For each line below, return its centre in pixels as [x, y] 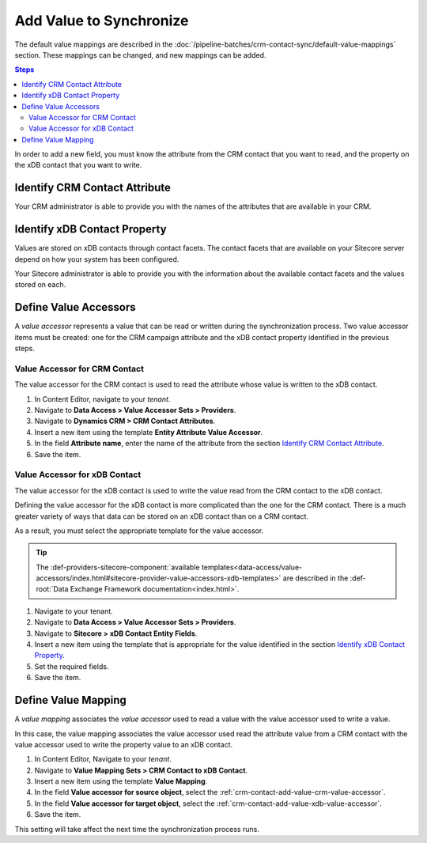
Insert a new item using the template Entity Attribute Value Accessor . [149, 432]
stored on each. [40, 285]
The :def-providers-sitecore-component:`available [118, 567]
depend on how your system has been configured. [97, 259]
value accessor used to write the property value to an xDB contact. [124, 744]
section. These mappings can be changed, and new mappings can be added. [140, 55]
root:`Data [52, 589]
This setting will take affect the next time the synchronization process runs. [137, 829]
